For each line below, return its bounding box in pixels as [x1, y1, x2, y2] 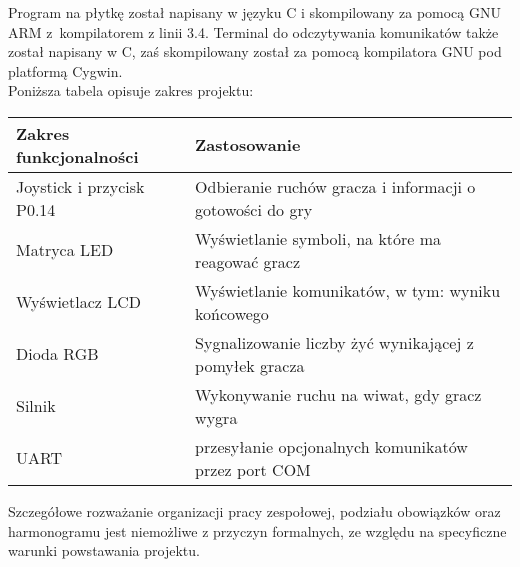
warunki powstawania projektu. [8, 540, 200, 561]
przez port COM [195, 457, 311, 481]
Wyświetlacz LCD [16, 290, 141, 314]
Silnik [16, 394, 56, 418]
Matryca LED [16, 238, 114, 262]
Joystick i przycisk [16, 174, 145, 198]
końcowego [195, 301, 269, 325]
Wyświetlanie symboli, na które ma [195, 226, 442, 250]
